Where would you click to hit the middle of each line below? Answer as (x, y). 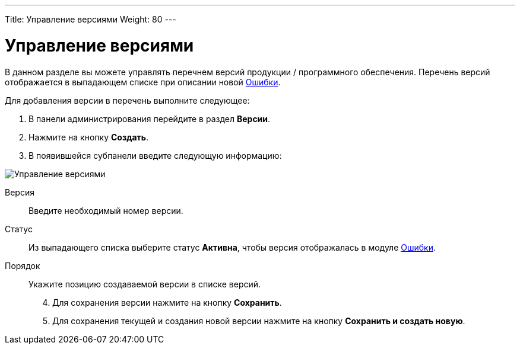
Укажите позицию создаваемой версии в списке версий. (145, 284)
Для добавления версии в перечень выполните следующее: (127, 100)
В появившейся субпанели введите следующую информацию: (155, 155)
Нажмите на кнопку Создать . (89, 137)
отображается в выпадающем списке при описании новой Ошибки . (143, 82)
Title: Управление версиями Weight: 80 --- (91, 19)
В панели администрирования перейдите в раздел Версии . (150, 119)
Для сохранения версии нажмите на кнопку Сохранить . (167, 302)
